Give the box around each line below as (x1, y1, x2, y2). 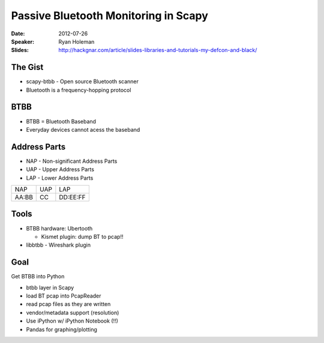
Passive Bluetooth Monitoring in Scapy (11, 9, 208, 22)
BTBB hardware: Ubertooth (26, 224, 93, 232)
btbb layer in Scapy (26, 284, 74, 291)
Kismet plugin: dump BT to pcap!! (41, 233, 124, 240)
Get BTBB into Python (11, 273, 65, 280)
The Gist (11, 62, 44, 72)
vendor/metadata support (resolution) (26, 309, 119, 316)
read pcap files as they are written (26, 300, 111, 308)
